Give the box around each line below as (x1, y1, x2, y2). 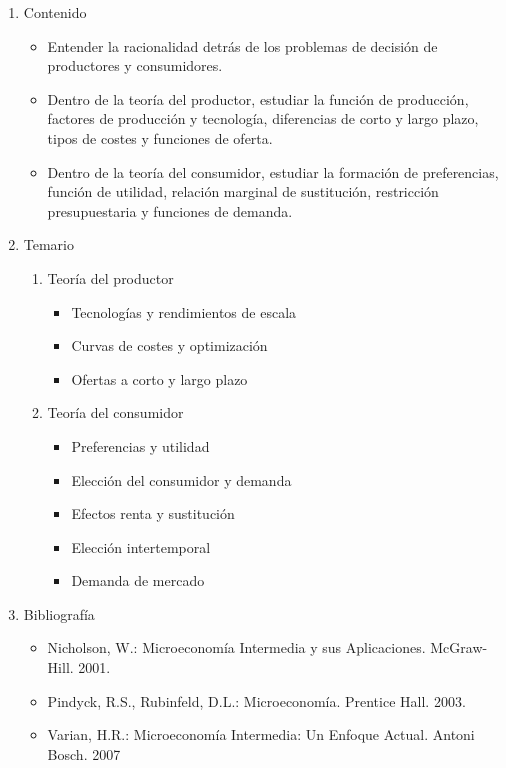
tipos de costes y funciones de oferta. (47, 127, 273, 148)
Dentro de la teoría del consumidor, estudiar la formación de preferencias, (47, 161, 499, 182)
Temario (23, 234, 75, 255)
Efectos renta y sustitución (71, 503, 235, 524)
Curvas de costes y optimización (71, 335, 268, 356)
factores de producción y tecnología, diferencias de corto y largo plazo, (47, 108, 479, 129)
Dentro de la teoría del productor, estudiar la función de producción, (47, 88, 469, 109)
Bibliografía (23, 603, 95, 624)
